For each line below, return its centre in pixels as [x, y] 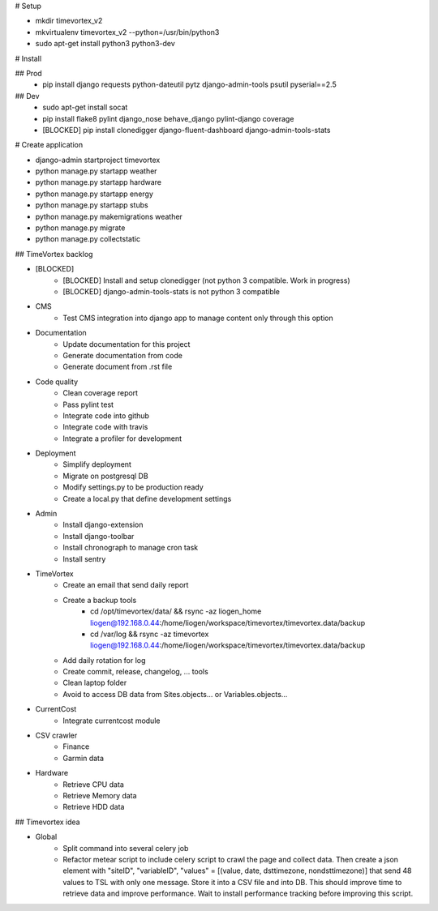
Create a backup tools [100, 600]
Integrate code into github [106, 415]
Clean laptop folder [95, 683]
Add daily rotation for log [104, 660]
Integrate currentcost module [112, 721]
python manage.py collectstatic [88, 239]
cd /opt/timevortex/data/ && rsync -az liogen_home [176, 611]
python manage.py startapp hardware [99, 182]
